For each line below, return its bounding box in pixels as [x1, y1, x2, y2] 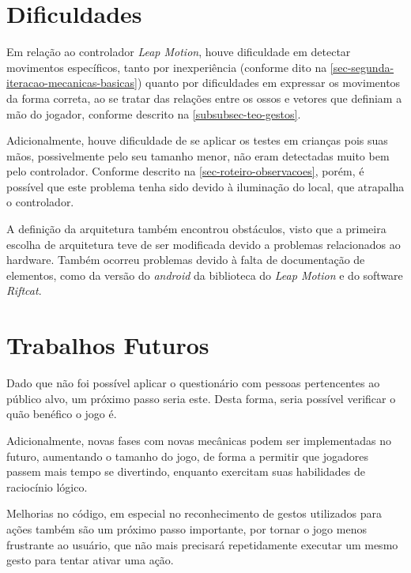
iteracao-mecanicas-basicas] [6, 74, 138, 91]
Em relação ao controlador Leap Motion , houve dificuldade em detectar [6, 43, 351, 60]
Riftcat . [6, 282, 42, 299]
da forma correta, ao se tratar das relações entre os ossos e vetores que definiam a [6, 89, 402, 106]
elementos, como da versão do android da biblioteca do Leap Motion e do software [6, 266, 403, 283]
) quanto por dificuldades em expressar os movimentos [137, 74, 401, 91]
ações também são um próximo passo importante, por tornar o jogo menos [6, 520, 367, 537]
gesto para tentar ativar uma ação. [6, 552, 174, 568]
